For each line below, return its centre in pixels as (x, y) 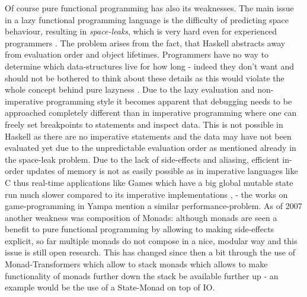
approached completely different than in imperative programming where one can (151, 113)
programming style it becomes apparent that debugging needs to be (169, 101)
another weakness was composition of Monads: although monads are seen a (141, 217)
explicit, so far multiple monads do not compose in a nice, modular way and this (151, 240)
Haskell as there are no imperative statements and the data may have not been (148, 136)
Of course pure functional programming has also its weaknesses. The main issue (149, 8)
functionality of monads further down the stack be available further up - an (142, 275)
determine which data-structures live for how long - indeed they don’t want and (149, 66)
